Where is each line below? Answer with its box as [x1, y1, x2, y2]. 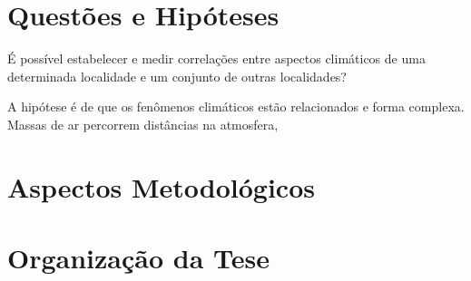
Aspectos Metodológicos [7, 168, 315, 205]
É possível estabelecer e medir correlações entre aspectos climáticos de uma [7, 49, 426, 68]
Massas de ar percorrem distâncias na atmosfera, [7, 114, 279, 133]
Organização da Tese [7, 239, 270, 276]
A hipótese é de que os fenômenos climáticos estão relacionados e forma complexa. [7, 97, 465, 116]
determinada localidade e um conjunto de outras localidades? [7, 66, 347, 85]
